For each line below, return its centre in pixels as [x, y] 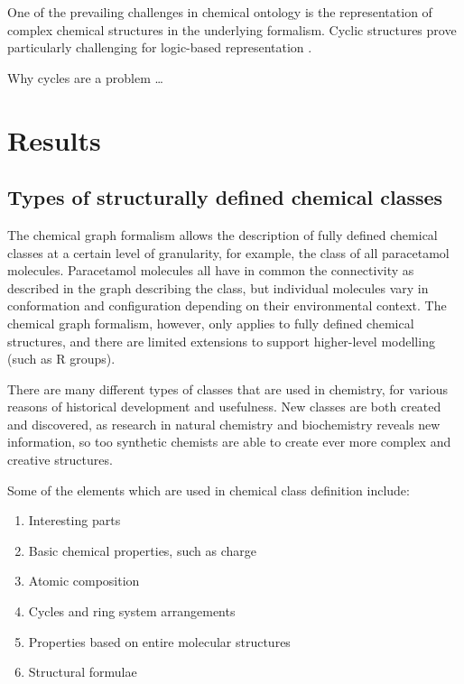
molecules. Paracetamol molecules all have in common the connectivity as [211, 270]
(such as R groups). [61, 359]
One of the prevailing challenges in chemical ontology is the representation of [220, 12]
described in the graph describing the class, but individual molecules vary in [218, 287]
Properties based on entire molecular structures [159, 641]
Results [54, 139]
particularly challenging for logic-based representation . [160, 47]
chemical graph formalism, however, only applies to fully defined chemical [211, 323]
